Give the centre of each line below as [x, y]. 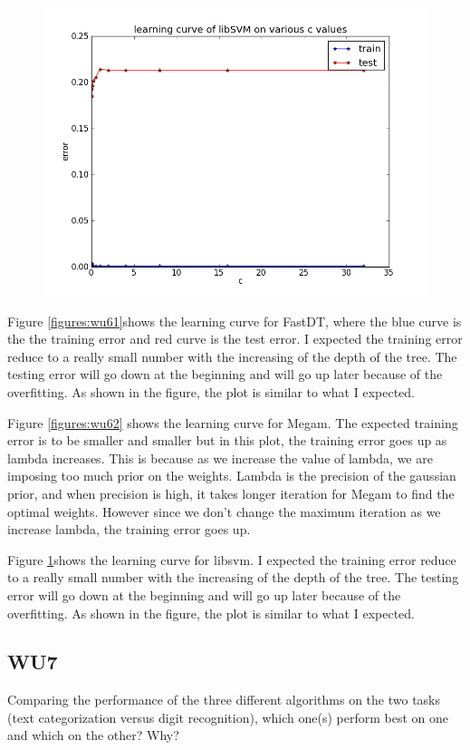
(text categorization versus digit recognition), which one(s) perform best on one [228, 717]
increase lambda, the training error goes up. [129, 529]
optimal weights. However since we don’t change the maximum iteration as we [224, 511]
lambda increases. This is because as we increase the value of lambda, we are [220, 458]
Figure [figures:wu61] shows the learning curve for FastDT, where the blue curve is [235, 321]
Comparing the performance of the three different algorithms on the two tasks [224, 700]
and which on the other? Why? [93, 735]
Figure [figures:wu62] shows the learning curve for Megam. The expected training [233, 422]
